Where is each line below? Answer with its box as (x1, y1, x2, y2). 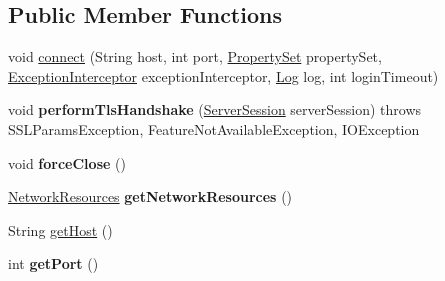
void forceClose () (8, 152, 126, 173)
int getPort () (8, 253, 99, 274)
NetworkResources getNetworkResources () (8, 186, 293, 207)
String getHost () (8, 219, 113, 240)
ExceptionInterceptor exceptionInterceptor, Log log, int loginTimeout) (8, 65, 439, 86)
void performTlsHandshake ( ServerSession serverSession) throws (8, 99, 422, 120)
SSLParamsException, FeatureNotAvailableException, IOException (8, 118, 420, 139)
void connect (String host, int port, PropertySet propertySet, (8, 46, 382, 67)
